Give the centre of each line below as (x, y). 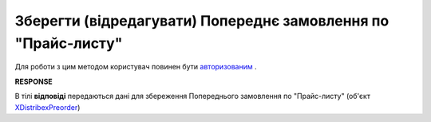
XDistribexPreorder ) (47, 107)
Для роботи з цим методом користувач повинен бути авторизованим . (136, 67)
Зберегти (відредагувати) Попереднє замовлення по (202, 21)
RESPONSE (34, 81)
